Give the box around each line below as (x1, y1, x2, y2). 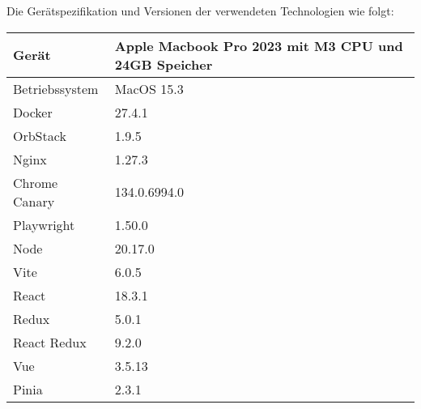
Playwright (13, 215, 75, 234)
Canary (13, 191, 55, 211)
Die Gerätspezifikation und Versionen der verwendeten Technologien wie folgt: (6, 2, 394, 19)
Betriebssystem (13, 79, 99, 98)
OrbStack (13, 126, 66, 145)
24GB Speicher (114, 54, 213, 74)
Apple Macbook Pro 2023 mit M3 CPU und (114, 36, 403, 55)
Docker (13, 102, 53, 121)
